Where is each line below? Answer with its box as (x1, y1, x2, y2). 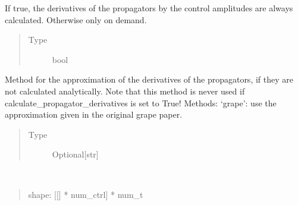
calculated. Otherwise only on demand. (5, 13, 147, 26)
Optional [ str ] (52, 148, 99, 160)
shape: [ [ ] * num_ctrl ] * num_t (28, 188, 143, 200)
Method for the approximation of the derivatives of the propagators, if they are (5, 73, 293, 86)
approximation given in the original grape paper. (5, 108, 183, 121)
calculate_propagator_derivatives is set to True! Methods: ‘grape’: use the (5, 96, 277, 109)
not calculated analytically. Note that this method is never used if (5, 84, 245, 97)
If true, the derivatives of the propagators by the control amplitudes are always (5, 2, 293, 14)
